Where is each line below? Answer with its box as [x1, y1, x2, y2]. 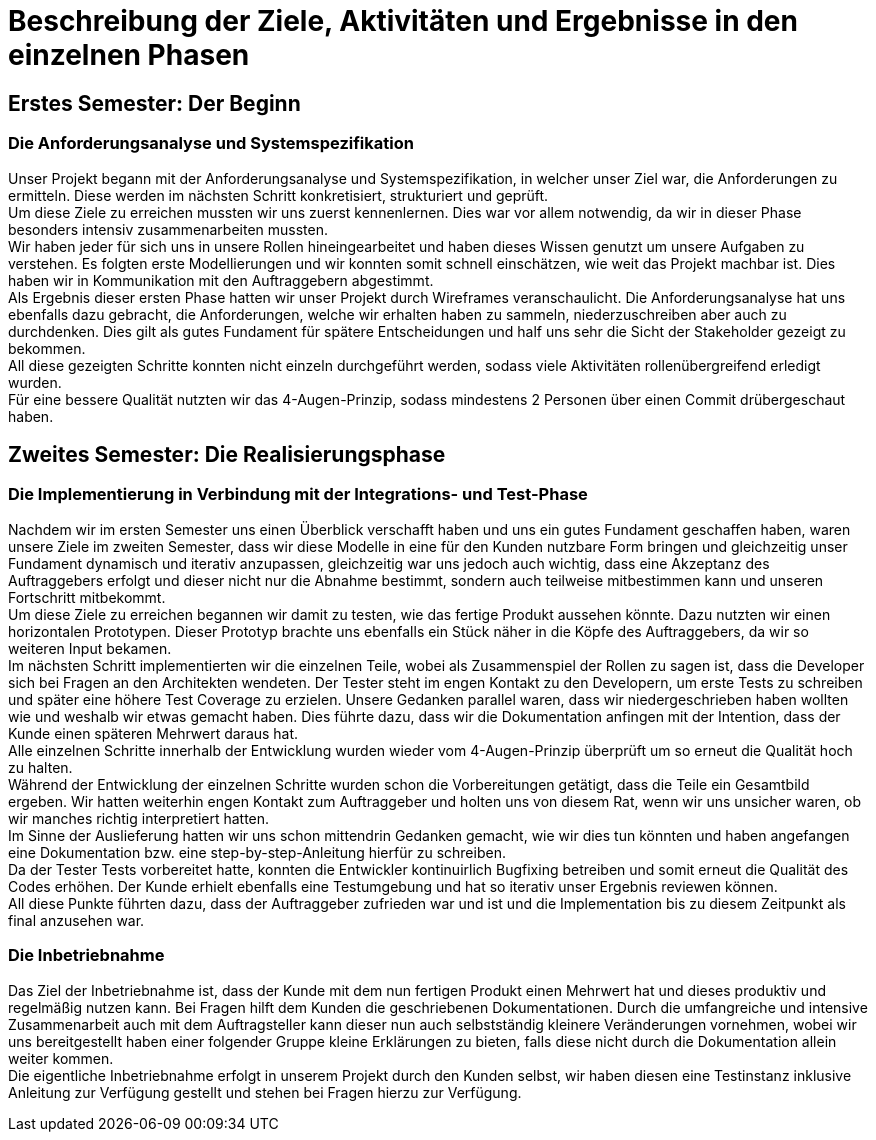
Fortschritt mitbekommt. [8, 588, 166, 606]
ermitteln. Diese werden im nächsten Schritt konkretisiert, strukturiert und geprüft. [8, 186, 549, 204]
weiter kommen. [8, 1049, 114, 1067]
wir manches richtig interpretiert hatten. [8, 809, 270, 827]
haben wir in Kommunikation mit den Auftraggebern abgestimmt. [8, 271, 434, 289]
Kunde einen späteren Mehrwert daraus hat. [8, 724, 299, 742]
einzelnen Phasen [8, 38, 250, 72]
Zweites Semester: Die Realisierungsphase [8, 441, 446, 467]
